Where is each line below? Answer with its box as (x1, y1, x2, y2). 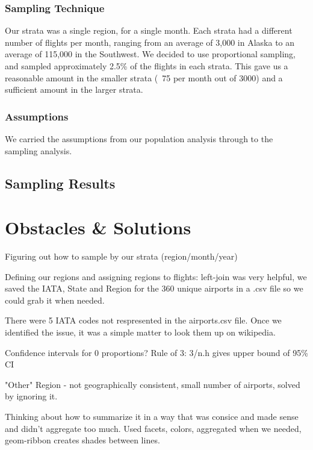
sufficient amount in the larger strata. (5, 83, 143, 96)
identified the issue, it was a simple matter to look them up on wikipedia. (5, 326, 276, 339)
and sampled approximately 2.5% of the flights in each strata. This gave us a (5, 60, 288, 72)
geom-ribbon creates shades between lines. (5, 434, 160, 446)
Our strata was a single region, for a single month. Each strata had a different (5, 24, 293, 37)
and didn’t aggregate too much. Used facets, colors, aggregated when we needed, (5, 422, 302, 434)
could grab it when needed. (5, 293, 105, 306)
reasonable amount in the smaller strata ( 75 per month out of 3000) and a (5, 71, 283, 84)
